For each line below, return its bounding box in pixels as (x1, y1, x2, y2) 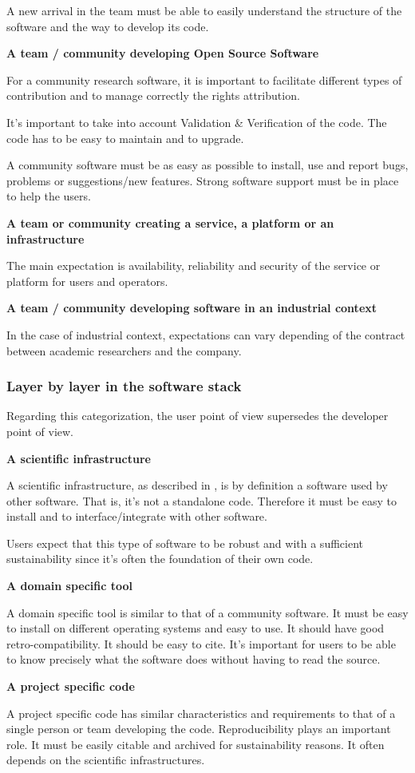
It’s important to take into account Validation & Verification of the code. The (6, 113, 387, 130)
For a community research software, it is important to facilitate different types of (6, 71, 402, 88)
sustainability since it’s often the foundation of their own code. (6, 550, 314, 567)
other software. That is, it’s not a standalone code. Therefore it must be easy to (6, 492, 397, 509)
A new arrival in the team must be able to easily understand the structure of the (6, 2, 402, 18)
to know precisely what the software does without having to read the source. (6, 651, 381, 668)
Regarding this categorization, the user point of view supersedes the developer (6, 407, 389, 424)
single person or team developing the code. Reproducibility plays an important (6, 720, 391, 737)
